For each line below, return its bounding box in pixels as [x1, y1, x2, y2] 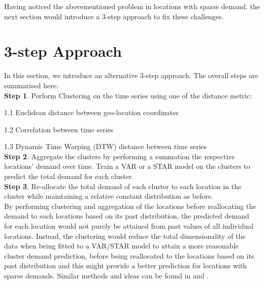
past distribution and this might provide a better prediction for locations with [4, 260, 247, 271]
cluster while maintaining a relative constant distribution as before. [4, 191, 213, 201]
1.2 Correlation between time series [4, 124, 114, 134]
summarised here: [4, 80, 58, 90]
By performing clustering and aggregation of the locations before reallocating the [4, 200, 256, 211]
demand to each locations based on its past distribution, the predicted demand [4, 210, 249, 221]
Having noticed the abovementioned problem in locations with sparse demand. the [4, 1, 260, 11]
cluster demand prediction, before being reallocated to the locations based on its [4, 250, 254, 261]
